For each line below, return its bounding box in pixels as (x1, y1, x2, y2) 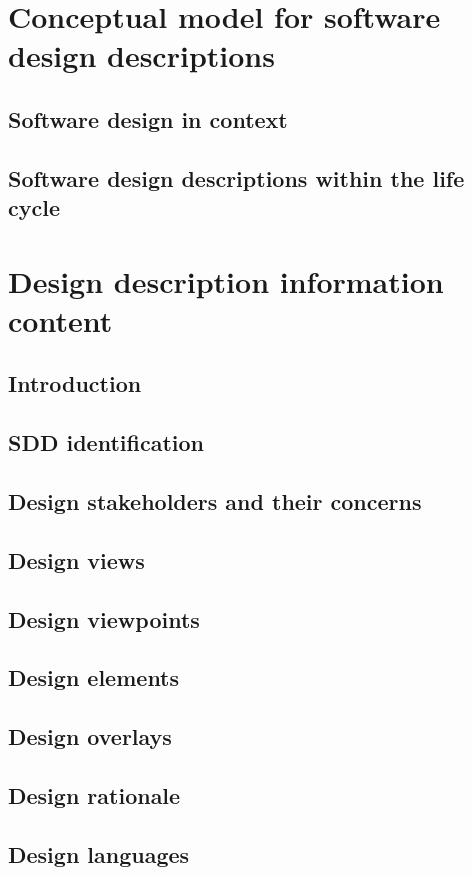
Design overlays (8, 721, 172, 752)
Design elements (8, 662, 180, 693)
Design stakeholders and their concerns (8, 486, 422, 517)
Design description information (8, 260, 444, 301)
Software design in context (8, 103, 288, 134)
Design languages (8, 838, 190, 869)
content (8, 299, 113, 340)
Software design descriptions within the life (8, 162, 465, 193)
